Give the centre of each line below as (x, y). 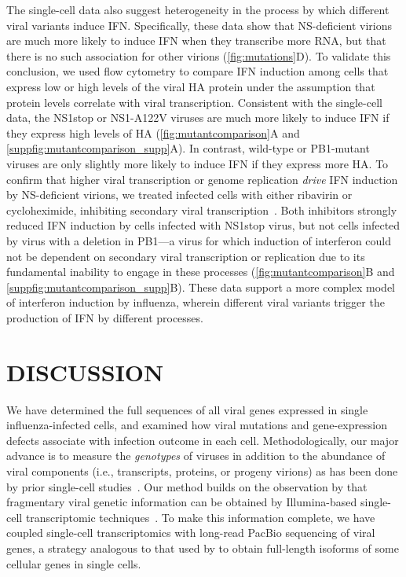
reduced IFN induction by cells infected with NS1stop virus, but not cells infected (203, 225)
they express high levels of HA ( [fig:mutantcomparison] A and (153, 132)
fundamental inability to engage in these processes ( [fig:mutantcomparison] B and (201, 272)
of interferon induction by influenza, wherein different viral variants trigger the (196, 302)
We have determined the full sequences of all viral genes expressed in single (187, 409)
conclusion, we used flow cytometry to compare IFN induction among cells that (198, 71)
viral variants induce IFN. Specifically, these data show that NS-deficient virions (199, 25)
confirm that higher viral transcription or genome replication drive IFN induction (202, 179)
